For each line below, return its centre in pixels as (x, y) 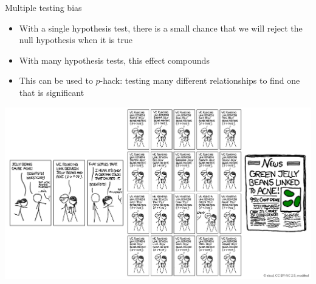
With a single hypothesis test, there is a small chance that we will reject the (161, 28)
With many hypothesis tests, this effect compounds (114, 60)
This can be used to (56, 80)
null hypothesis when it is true (76, 40)
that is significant (52, 92)
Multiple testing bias (43, 7)
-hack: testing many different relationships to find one (200, 80)
